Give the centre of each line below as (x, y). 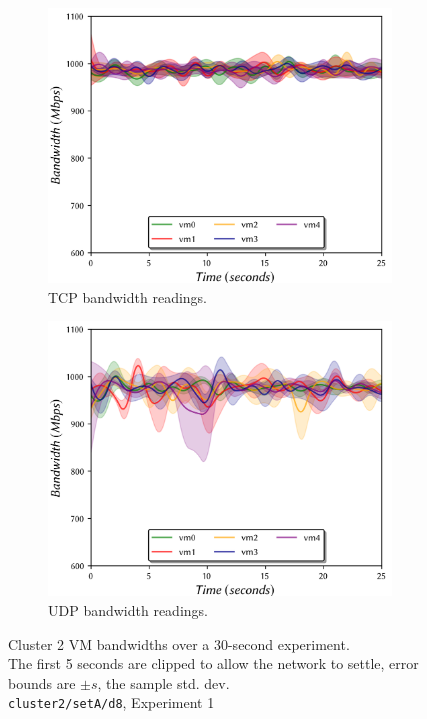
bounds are (42, 682)
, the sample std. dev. (163, 682)
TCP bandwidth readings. (128, 296)
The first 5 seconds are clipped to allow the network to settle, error (213, 663)
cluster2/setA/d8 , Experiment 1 (111, 702)
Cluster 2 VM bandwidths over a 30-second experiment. (179, 643)
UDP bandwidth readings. (128, 610)
